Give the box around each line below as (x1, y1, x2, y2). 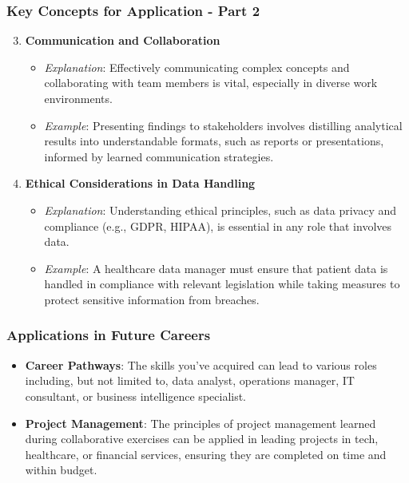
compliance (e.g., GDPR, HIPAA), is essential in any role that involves (44, 217, 392, 234)
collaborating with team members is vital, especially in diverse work (44, 74, 378, 91)
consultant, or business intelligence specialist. (25, 387, 247, 404)
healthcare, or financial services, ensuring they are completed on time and (25, 445, 387, 462)
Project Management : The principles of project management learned (25, 414, 376, 431)
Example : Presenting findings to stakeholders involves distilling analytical (44, 117, 403, 133)
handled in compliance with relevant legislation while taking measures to (44, 275, 400, 292)
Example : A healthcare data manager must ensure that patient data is (44, 259, 388, 276)
